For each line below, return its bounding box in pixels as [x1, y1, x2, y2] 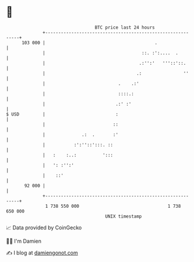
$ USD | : [6, 111, 118, 117]
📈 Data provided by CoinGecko [6, 224, 82, 231]
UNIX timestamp [105, 213, 142, 219]
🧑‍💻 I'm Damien [6, 237, 42, 244]
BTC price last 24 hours [94, 25, 156, 30]
